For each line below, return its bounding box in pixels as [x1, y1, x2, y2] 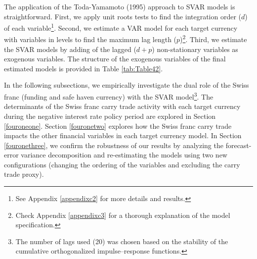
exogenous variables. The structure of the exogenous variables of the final [4, 53, 226, 64]
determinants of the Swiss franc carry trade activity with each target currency [4, 101, 241, 111]
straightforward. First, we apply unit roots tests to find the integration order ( [4, 11, 242, 21]
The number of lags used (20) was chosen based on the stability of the [15, 236, 228, 246]
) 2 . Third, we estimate [180, 33, 247, 45]
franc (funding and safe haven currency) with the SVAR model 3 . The [4, 90, 214, 102]
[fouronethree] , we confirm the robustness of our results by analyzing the [4, 140, 223, 150]
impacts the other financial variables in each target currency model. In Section [4, 130, 242, 141]
